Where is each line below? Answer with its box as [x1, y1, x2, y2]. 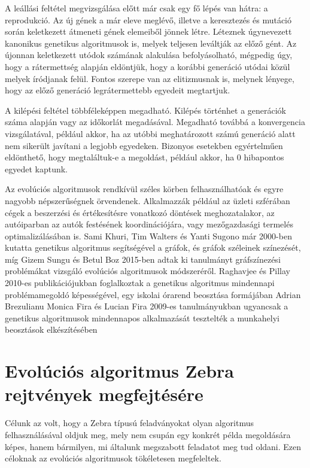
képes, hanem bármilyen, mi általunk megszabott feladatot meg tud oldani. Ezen [5, 440, 302, 452]
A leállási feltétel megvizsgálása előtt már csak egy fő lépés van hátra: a [5, 2, 268, 14]
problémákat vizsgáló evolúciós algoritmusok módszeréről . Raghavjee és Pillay [5, 265, 290, 277]
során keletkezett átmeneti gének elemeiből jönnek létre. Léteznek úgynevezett [5, 25, 292, 38]
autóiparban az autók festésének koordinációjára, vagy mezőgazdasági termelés [5, 218, 293, 230]
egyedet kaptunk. [5, 162, 68, 175]
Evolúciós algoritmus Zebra [5, 358, 234, 383]
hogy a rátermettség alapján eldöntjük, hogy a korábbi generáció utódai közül [5, 60, 290, 72]
